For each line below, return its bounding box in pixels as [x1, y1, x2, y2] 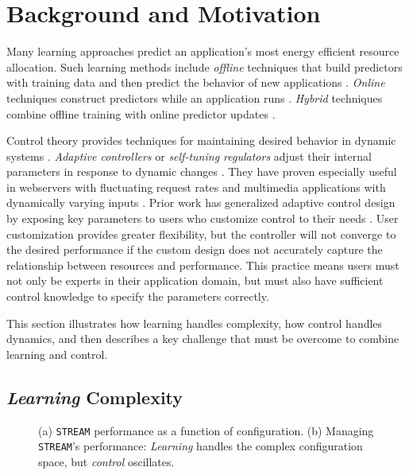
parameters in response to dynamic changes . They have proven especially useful [6, 163, 397, 180]
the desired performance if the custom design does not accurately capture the [6, 241, 383, 258]
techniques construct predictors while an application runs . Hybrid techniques [6, 89, 383, 106]
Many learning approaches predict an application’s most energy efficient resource [6, 43, 399, 60]
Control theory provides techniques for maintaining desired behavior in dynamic [6, 132, 396, 149]
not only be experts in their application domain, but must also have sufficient [6, 272, 384, 289]
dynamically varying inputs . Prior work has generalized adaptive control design [6, 194, 395, 211]
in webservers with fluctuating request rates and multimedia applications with [6, 178, 386, 195]
